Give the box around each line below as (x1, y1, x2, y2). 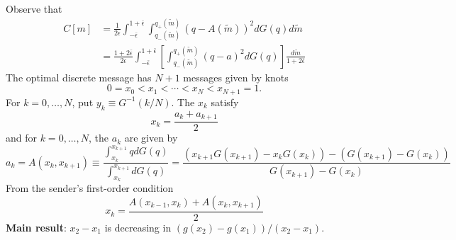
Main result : (6, 219, 67, 234)
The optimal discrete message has (6, 69, 152, 84)
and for (6, 130, 38, 145)
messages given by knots (183, 69, 289, 84)
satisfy (211, 94, 239, 109)
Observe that (6, 1, 62, 16)
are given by (124, 130, 178, 145)
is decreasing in (104, 219, 172, 234)
